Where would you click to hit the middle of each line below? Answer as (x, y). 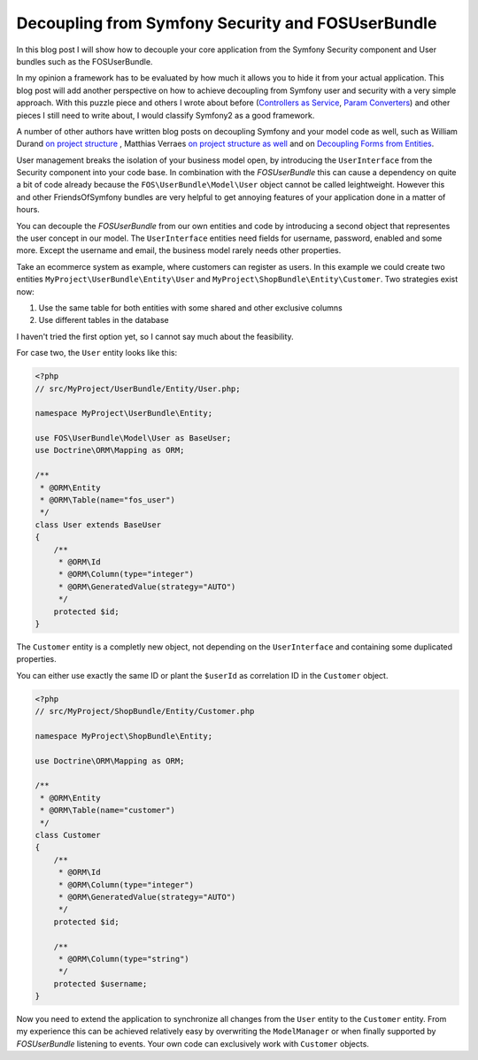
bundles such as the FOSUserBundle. (85, 61)
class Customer (68, 835)
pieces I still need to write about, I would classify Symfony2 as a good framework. (166, 115)
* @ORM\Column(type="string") (123, 959)
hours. (28, 210)
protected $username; (100, 983)
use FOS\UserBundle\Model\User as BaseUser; (133, 438)
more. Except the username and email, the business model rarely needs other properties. (179, 250)
